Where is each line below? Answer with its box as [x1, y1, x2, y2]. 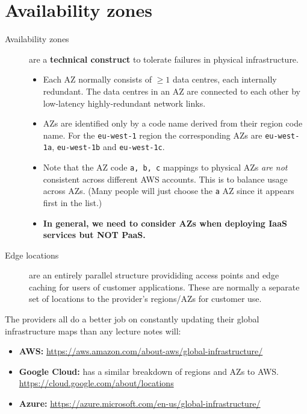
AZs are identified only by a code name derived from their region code [43, 117, 303, 130]
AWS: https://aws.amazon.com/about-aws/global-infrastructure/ [19, 345, 263, 357]
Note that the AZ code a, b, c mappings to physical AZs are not [43, 161, 288, 173]
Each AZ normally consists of [43, 73, 152, 86]
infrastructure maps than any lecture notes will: [5, 324, 181, 337]
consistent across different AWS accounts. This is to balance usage [43, 172, 288, 185]
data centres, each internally [172, 73, 277, 86]
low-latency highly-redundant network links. [43, 96, 206, 109]
